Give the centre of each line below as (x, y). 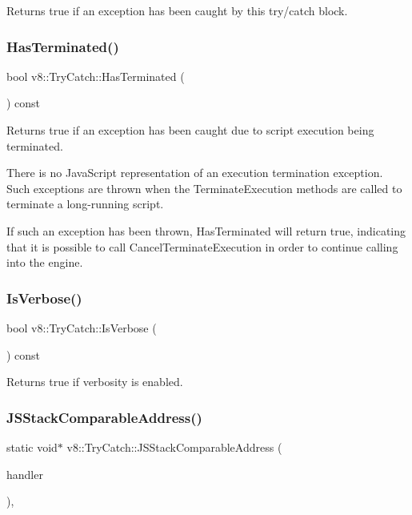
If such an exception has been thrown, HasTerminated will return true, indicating (206, 230)
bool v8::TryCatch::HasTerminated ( (96, 76)
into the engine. (45, 262)
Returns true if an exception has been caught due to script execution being (190, 130)
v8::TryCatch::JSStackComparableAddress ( (174, 447)
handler (25, 474)
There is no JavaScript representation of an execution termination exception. (195, 173)
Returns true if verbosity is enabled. (95, 382)
